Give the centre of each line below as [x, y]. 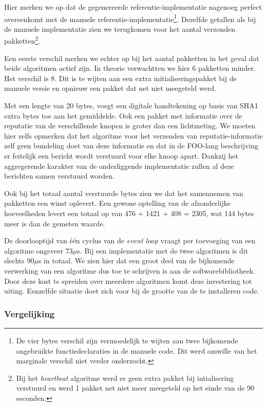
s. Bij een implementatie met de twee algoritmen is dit [163, 250]
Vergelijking [30, 313]
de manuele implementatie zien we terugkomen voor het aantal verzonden [120, 28]
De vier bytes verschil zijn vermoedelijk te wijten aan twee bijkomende [127, 340]
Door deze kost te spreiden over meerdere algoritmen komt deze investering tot [128, 281]
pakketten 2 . [22, 40]
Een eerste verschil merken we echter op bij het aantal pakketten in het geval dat [132, 58]
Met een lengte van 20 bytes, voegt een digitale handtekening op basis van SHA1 [131, 105]
